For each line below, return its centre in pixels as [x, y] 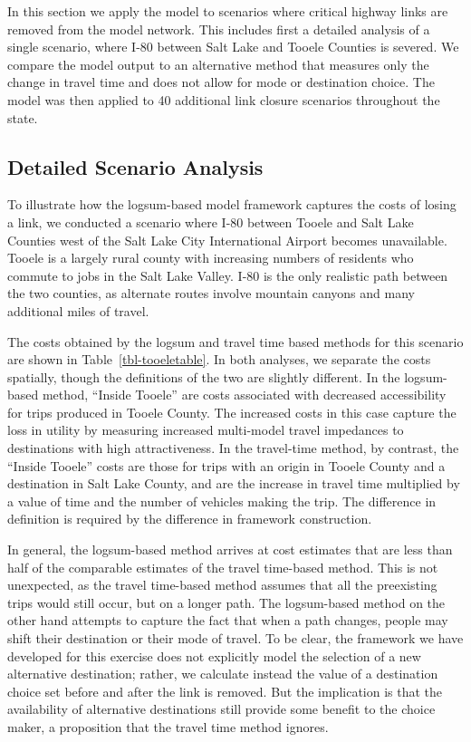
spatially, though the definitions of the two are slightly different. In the [204, 376]
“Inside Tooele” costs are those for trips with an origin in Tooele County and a [226, 465]
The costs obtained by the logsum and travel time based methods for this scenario [235, 341]
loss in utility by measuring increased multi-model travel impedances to [206, 430]
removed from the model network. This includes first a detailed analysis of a [219, 29]
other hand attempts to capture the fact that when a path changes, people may [228, 620]
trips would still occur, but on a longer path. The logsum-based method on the [226, 602]
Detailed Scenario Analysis [135, 166]
